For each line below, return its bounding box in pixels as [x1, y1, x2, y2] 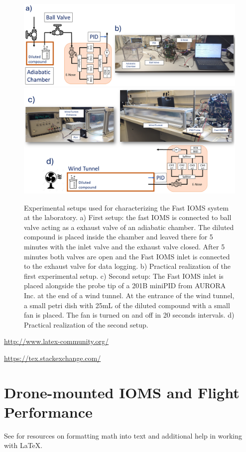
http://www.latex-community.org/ [4, 336, 109, 346]
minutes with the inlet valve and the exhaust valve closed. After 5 [24, 241, 225, 251]
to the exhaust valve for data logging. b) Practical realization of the [24, 261, 231, 271]
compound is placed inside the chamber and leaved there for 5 [24, 231, 213, 242]
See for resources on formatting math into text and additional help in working [4, 430, 242, 441]
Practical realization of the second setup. [24, 319, 148, 330]
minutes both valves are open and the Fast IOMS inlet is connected [24, 251, 230, 261]
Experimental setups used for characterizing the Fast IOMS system [24, 202, 229, 213]
